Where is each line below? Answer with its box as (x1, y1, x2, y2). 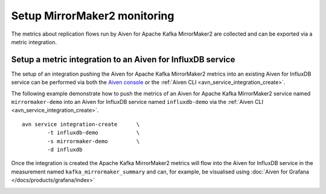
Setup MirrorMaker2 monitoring (11, 9, 174, 22)
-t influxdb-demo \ (47, 129, 140, 136)
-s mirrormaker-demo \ (47, 138, 140, 144)
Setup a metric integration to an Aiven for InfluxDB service (11, 54, 235, 65)
